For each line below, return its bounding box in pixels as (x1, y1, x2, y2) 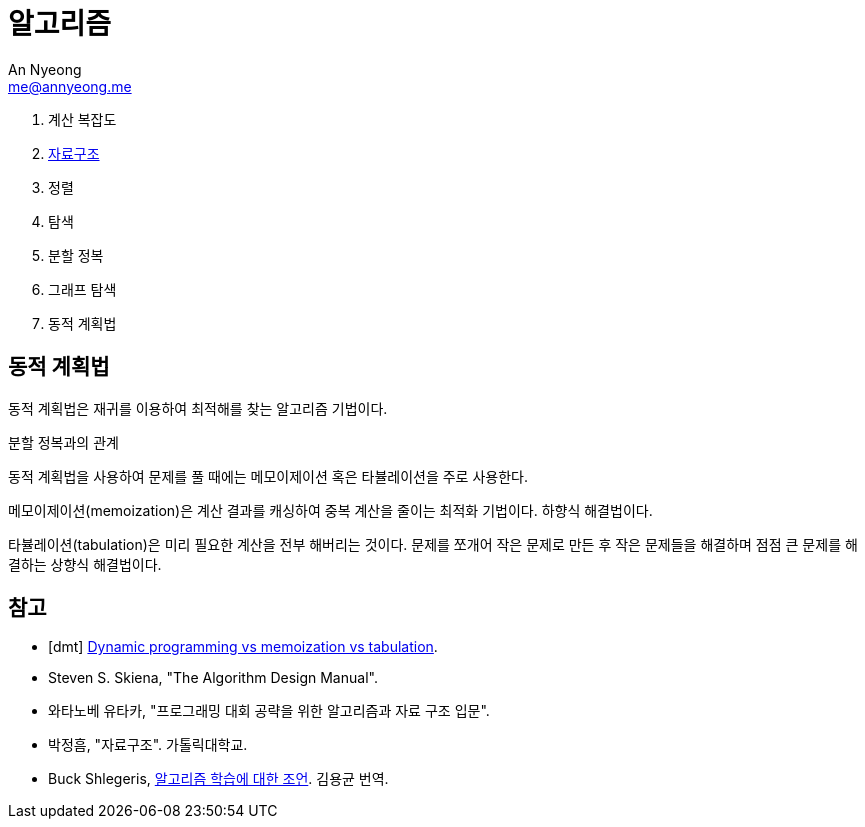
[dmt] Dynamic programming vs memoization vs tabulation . (48, 638, 438, 656)
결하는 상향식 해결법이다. (8, 555, 162, 573)
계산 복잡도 (48, 110, 117, 128)
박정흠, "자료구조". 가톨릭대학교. (48, 736, 248, 754)
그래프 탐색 (48, 280, 117, 298)
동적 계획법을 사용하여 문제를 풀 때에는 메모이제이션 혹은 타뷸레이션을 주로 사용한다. (8, 467, 528, 485)
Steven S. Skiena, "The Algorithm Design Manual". (48, 669, 378, 687)
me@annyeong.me (8, 77, 132, 95)
